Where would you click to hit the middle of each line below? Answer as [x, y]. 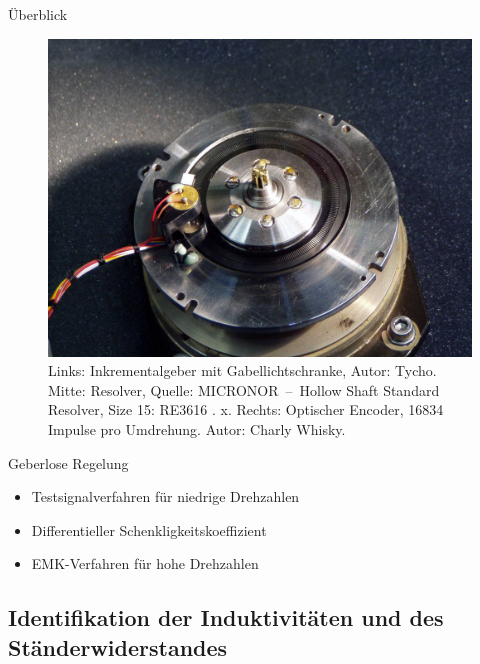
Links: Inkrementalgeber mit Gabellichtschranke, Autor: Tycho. [242, 370]
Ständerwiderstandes [118, 646]
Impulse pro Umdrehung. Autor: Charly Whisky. [197, 428]
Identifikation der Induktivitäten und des [226, 617]
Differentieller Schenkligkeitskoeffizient [149, 529]
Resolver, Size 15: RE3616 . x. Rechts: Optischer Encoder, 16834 [246, 409]
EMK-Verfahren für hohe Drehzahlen [145, 563]
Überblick [38, 14]
